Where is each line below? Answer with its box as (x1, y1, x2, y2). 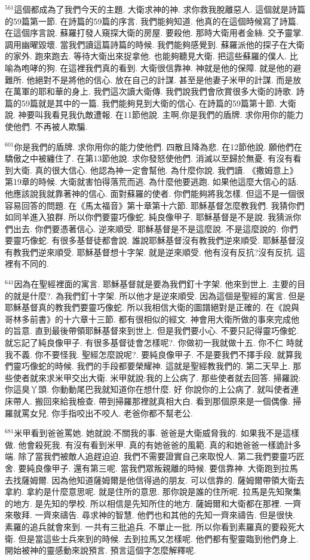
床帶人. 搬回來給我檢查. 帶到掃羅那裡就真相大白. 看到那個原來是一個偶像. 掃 (5, 395, 302, 407)
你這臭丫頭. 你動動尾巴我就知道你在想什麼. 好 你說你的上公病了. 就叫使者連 (5, 383, 299, 395)
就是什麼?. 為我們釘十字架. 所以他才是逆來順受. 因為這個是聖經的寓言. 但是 (13, 289, 305, 302)
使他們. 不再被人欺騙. (5, 120, 88, 132)
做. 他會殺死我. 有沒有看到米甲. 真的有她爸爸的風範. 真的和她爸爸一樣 (5, 438, 277, 451)
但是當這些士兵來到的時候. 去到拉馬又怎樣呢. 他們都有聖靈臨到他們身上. (18, 532, 299, 544)
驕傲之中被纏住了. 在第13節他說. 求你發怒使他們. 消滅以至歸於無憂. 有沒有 (5, 152, 293, 165)
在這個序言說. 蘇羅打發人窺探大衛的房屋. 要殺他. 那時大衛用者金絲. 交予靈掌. (5, 26, 304, 39)
